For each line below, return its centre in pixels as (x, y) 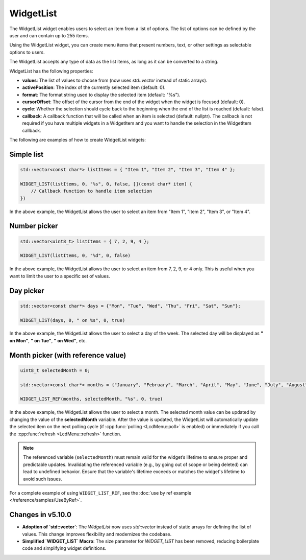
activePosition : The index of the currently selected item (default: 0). (94, 87)
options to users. (27, 52)
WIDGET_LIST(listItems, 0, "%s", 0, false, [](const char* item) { (106, 184)
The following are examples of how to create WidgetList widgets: (78, 140)
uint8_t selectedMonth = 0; (55, 370)
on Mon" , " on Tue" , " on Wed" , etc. (48, 340)
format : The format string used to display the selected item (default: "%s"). (101, 95)
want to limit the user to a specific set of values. (60, 276)
